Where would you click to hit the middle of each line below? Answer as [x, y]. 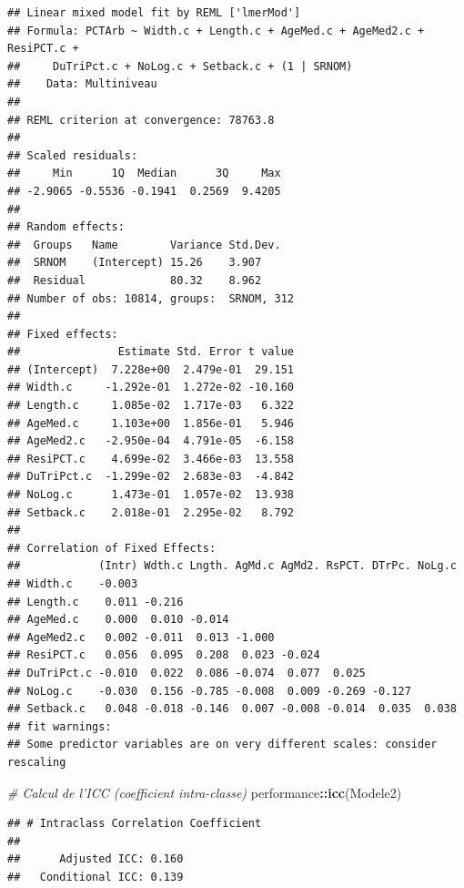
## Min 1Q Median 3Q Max [144, 174]
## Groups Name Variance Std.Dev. [144, 245]
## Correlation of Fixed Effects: [112, 548]
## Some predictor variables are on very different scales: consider [222, 745]
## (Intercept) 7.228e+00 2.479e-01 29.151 [151, 369]
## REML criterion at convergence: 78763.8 [141, 120]
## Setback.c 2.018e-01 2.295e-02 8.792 [151, 512]
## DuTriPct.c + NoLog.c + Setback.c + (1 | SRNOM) [180, 66]
